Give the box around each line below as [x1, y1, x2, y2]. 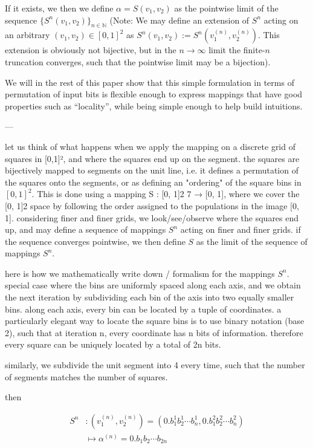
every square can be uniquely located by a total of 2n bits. [5, 338, 221, 351]
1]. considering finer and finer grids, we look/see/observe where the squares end [5, 211, 299, 224]
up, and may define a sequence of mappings [5, 223, 166, 236]
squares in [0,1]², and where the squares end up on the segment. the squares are [5, 152, 300, 164]
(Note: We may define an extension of [109, 13, 250, 26]
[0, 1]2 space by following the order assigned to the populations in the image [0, [5, 199, 299, 212]
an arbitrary [5, 28, 50, 41]
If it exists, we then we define [5, 2, 114, 14]
